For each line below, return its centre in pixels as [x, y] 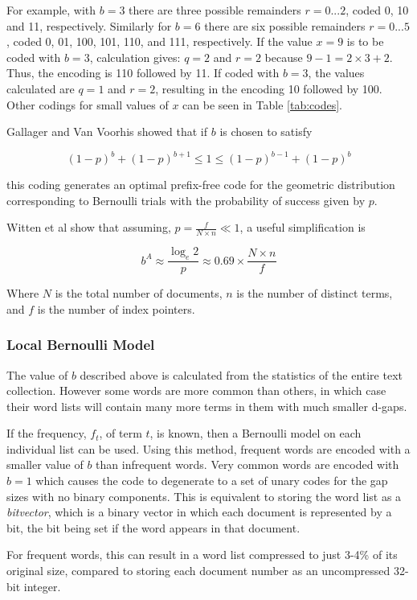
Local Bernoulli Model [81, 345]
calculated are [41, 88]
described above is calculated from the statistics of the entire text [241, 374]
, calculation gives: [135, 57]
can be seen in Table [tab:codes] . [262, 104]
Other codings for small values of [88, 104]
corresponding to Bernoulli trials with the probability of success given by [186, 200]
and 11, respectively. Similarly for [89, 25]
